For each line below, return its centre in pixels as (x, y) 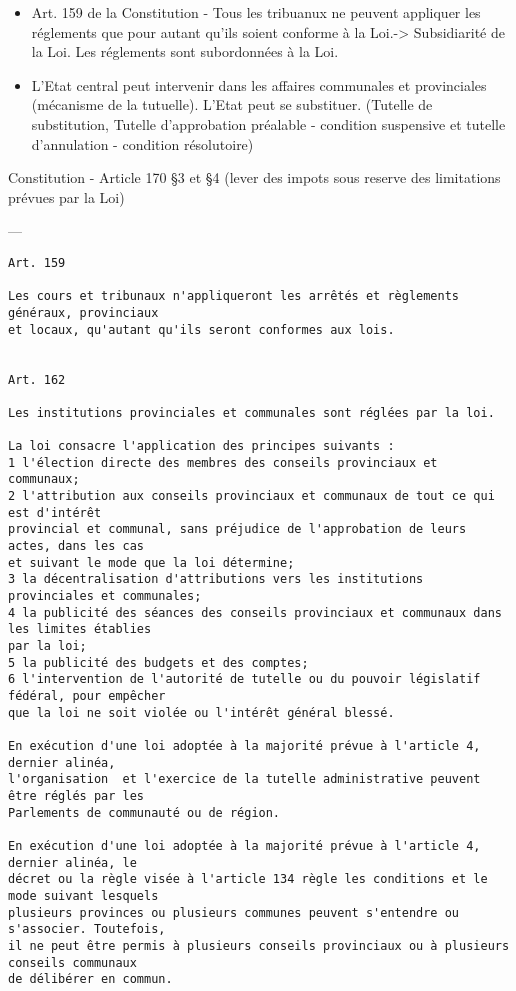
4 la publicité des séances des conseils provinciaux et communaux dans (255, 612)
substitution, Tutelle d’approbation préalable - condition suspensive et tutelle (268, 123)
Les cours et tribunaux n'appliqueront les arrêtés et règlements (234, 296)
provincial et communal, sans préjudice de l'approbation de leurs (237, 529)
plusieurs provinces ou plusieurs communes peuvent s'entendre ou (234, 912)
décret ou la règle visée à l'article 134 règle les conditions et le (248, 879)
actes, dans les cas (76, 546)
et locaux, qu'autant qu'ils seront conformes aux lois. (201, 329)
